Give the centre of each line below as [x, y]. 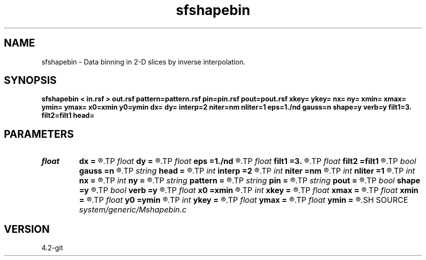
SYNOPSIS [30, 81]
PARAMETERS [39, 134]
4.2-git [52, 248]
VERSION [27, 229]
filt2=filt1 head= [68, 115]
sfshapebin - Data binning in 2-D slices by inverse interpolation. [143, 62]
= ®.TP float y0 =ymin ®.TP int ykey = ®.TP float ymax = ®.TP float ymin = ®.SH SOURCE [244, 200]
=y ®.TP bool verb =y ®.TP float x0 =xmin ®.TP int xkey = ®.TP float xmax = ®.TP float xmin [249, 190]
